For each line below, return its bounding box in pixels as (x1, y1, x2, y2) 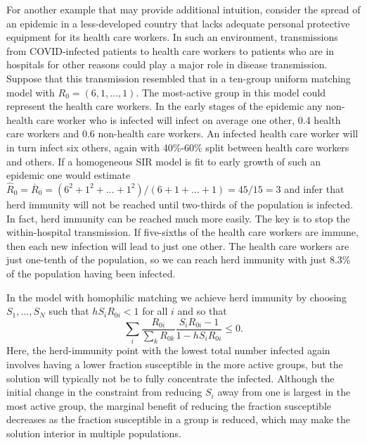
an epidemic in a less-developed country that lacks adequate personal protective (6, 15, 350, 30)
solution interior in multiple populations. (6, 426, 181, 441)
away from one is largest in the (217, 384, 351, 399)
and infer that (284, 181, 345, 196)
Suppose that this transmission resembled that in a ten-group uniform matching (6, 70, 351, 85)
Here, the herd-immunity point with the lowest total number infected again (6, 343, 330, 358)
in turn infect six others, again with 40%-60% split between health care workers (6, 139, 349, 154)
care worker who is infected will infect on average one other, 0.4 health (36, 112, 341, 127)
